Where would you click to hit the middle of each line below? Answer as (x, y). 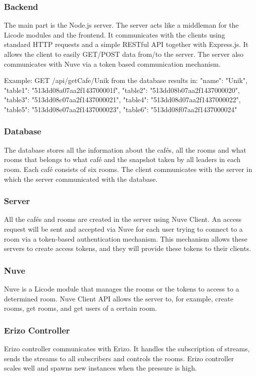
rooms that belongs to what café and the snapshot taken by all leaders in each (122, 159)
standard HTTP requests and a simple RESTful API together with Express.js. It (126, 44)
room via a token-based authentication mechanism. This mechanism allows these (126, 238)
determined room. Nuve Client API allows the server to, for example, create (119, 298)
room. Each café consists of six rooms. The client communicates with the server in (128, 169)
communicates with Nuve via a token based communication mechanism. (112, 63)
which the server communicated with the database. (81, 179)
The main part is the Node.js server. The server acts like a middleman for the (121, 25)
